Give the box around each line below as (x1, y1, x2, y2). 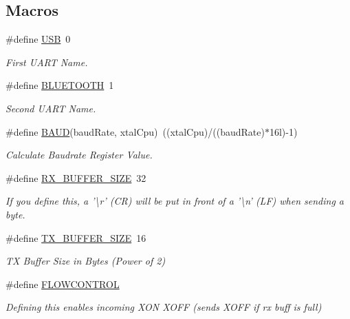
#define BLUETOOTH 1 (6, 78, 114, 92)
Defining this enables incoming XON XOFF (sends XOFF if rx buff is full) (6, 300, 322, 314)
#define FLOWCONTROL (6, 276, 120, 291)
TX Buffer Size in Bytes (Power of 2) (6, 254, 166, 268)
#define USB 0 (6, 32, 71, 46)
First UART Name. (6, 54, 88, 69)
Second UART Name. (6, 101, 96, 115)
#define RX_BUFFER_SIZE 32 (6, 170, 146, 185)
